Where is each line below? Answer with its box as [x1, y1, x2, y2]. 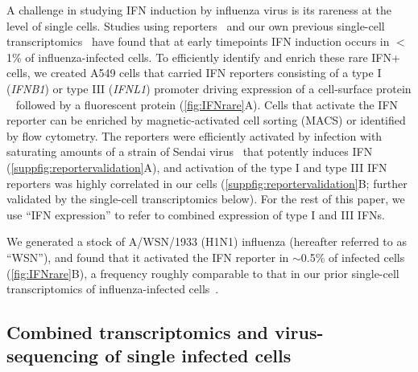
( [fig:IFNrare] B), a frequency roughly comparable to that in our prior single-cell [6, 264, 399, 281]
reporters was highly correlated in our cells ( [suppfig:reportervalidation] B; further [6, 174, 408, 191]
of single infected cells [105, 343, 292, 368]
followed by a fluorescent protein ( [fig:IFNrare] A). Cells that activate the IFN [15, 96, 399, 112]
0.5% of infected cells [300, 248, 405, 265]
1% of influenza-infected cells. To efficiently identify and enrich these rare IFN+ [6, 48, 400, 65]
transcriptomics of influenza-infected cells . [6, 280, 219, 297]
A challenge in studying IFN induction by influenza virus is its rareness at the [6, 2, 391, 18]
